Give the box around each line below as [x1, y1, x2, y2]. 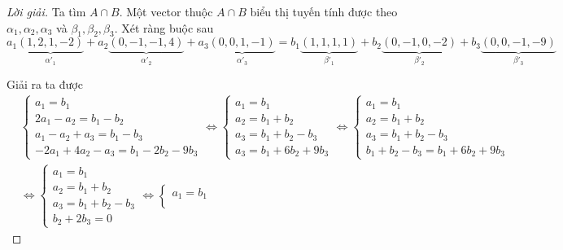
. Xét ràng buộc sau [114, 19, 214, 36]
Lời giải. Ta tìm [7, 3, 86, 20]
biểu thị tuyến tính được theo [250, 3, 398, 20]
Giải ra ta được [7, 76, 83, 93]
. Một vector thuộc [119, 3, 213, 20]
